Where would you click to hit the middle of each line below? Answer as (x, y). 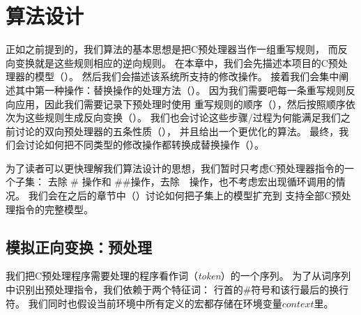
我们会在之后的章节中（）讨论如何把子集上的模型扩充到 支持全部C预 (185, 195)
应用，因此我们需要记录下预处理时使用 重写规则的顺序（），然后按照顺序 (180, 103)
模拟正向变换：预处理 (79, 246)
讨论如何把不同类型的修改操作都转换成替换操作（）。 (144, 145)
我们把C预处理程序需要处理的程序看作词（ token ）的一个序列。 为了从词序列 (178, 276)
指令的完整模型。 (54, 209)
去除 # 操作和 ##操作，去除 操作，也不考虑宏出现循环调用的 (192, 182)
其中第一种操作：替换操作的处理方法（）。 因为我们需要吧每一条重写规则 (180, 90)
